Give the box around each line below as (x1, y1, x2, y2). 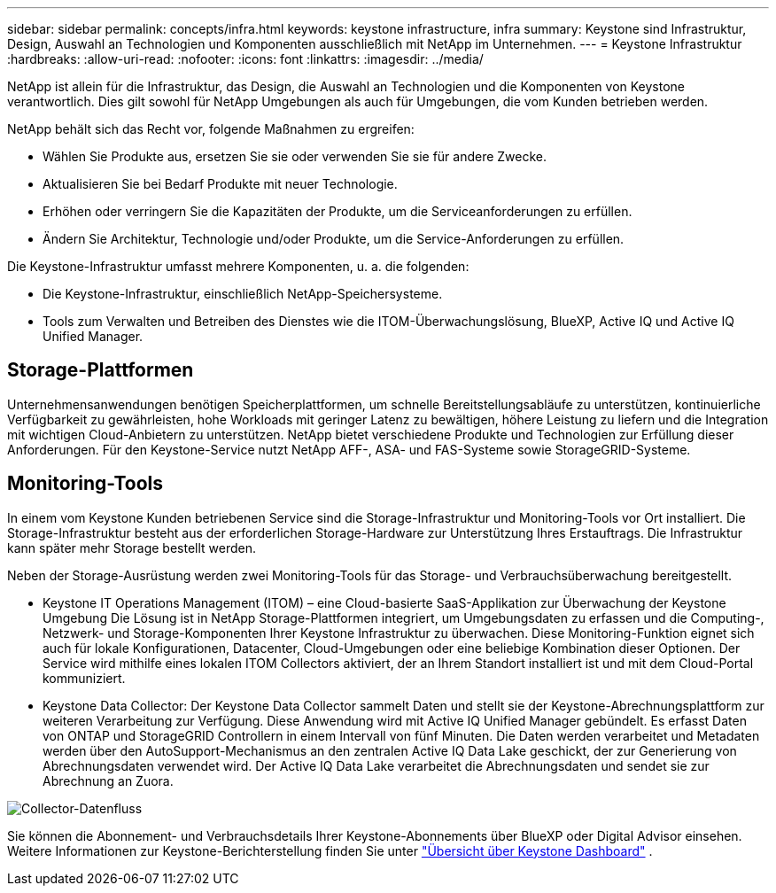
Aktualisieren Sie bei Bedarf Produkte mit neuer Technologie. (43, 176, 398, 191)
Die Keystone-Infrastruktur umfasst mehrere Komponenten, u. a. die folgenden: (7, 259, 469, 274)
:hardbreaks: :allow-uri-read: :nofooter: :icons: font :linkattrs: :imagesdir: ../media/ (7, 51, 484, 66)
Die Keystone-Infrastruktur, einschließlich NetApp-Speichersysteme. (43, 286, 443, 301)
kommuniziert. (43, 670, 126, 686)
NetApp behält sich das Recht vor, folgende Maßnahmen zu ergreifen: (7, 121, 415, 136)
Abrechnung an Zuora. (43, 773, 174, 788)
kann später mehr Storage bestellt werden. (7, 540, 257, 555)
